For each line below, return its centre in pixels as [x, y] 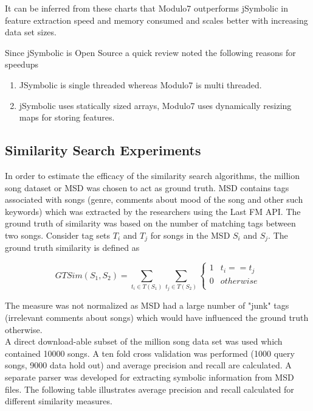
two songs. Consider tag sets [58, 235]
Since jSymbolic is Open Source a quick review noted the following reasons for [150, 52]
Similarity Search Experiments [103, 150]
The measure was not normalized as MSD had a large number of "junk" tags [147, 305]
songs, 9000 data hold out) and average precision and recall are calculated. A [148, 365]
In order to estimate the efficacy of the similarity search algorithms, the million [153, 175]
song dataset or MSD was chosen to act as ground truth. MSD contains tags [147, 187]
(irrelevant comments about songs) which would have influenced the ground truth [157, 317]
